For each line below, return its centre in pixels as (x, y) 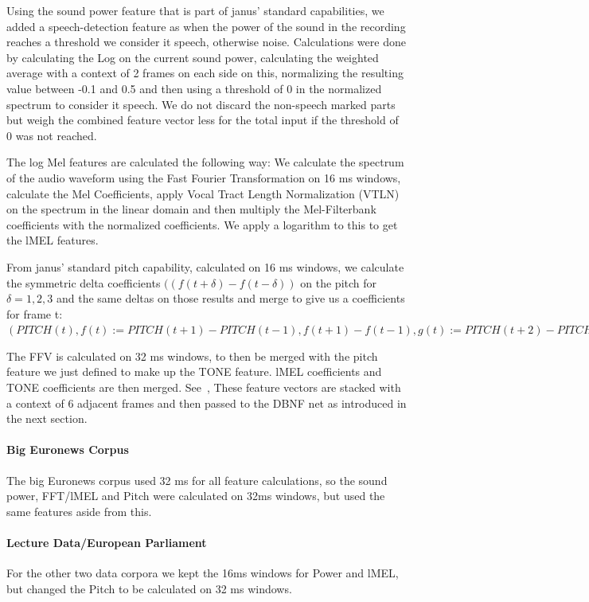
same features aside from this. (79, 511)
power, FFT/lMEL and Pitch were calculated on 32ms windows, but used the (196, 496)
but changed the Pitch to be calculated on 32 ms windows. (149, 588)
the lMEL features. (53, 240)
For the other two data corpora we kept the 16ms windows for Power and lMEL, (203, 573)
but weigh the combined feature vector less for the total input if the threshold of (203, 120)
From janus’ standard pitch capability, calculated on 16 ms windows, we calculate (205, 266)
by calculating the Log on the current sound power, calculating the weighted (193, 57)
